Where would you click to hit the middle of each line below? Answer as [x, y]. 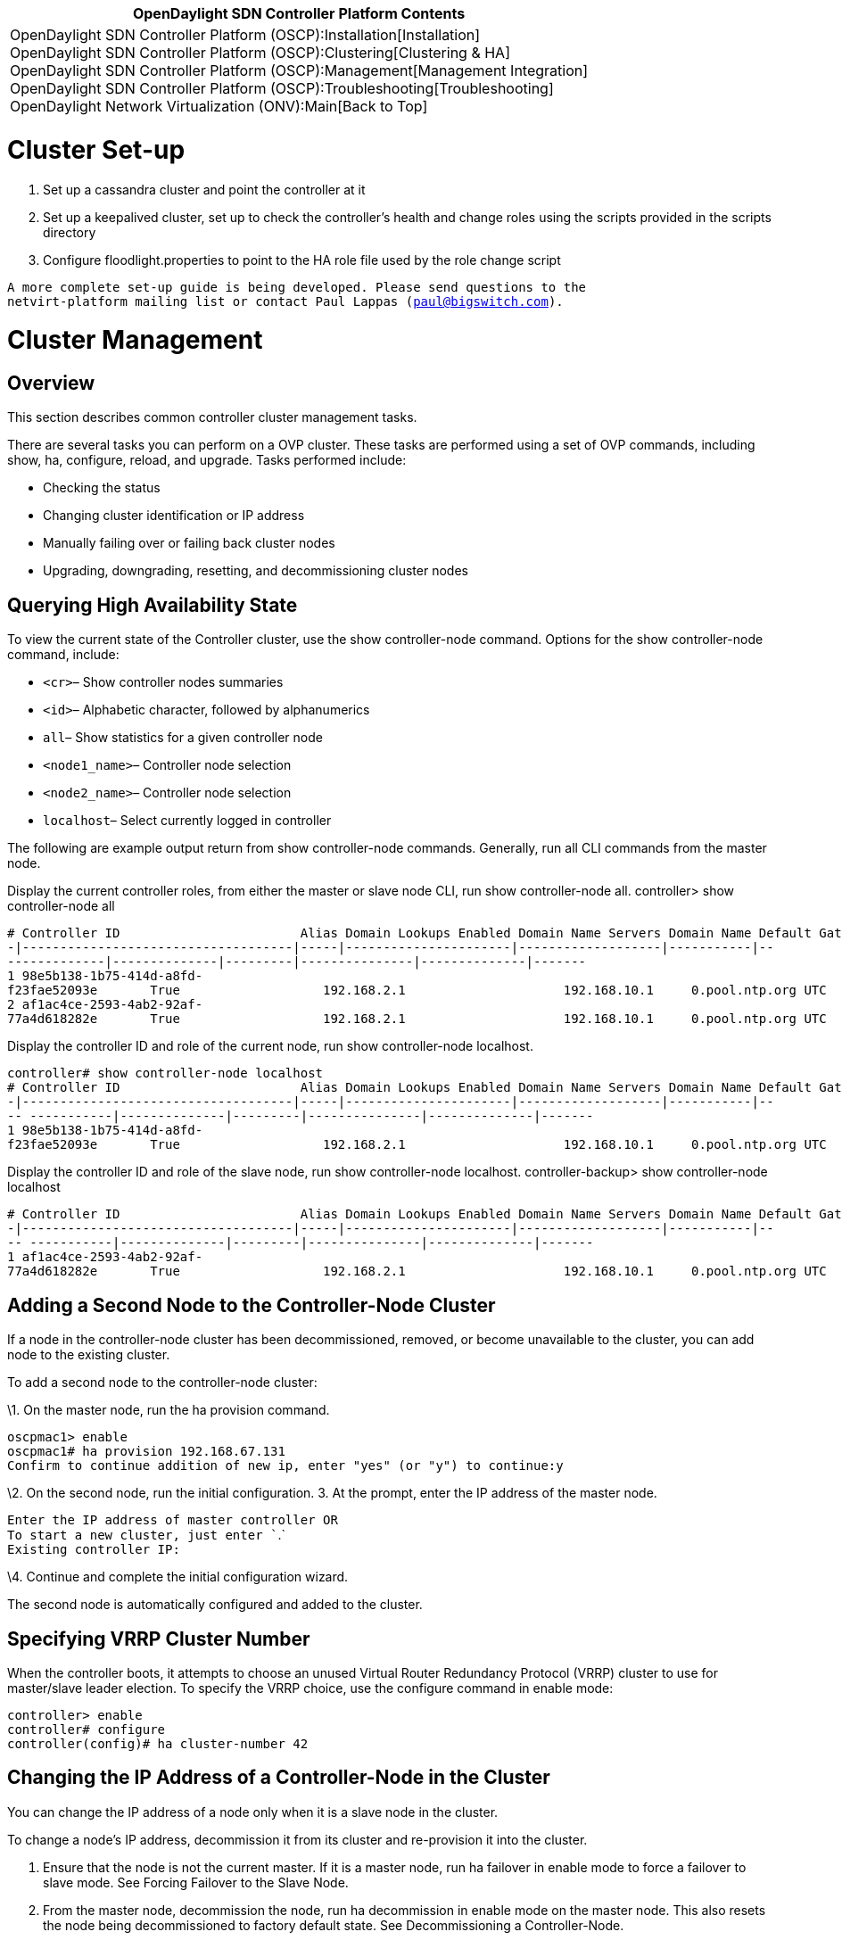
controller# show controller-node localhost [165, 1073]
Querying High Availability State [153, 605]
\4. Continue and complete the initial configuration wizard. [178, 1577]
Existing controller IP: [94, 1550]
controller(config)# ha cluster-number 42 [158, 1743]
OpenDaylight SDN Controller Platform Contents [299, 13]
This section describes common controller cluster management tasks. [212, 417]
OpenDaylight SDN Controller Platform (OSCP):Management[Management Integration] [299, 70]
